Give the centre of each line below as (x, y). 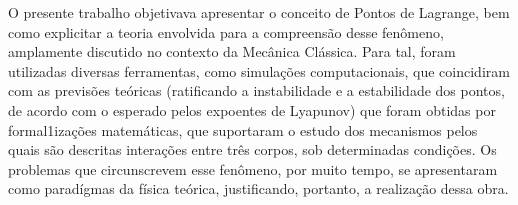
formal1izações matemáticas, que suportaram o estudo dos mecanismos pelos (243, 129)
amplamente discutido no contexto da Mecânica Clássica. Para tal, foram (232, 51)
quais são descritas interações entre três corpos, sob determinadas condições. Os (252, 149)
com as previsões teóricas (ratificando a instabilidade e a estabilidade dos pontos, (256, 90)
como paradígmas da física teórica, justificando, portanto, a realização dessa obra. (258, 188)
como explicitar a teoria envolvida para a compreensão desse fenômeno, (226, 31)
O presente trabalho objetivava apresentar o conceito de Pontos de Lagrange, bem (259, 12)
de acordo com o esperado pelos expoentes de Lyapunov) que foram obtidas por (252, 109)
